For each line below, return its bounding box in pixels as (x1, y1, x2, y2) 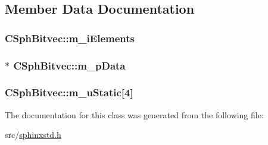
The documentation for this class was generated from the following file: (5, 108, 264, 121)
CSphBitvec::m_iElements (5, 30, 135, 45)
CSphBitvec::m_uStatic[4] (5, 85, 133, 100)
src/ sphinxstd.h (5, 128, 61, 141)
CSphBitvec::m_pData (13, 58, 126, 72)
